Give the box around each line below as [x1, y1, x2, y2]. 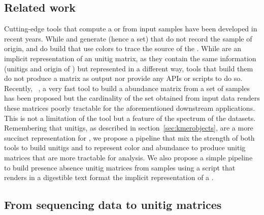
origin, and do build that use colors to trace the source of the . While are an [4, 43, 242, 54]
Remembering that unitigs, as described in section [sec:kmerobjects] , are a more [4, 122, 253, 133]
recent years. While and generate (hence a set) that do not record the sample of [4, 33, 252, 44]
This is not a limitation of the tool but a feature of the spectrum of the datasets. [4, 112, 256, 123]
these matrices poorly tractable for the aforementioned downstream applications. [4, 102, 255, 113]
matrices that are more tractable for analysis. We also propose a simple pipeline [4, 152, 253, 162]
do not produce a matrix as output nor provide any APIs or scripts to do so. [4, 73, 243, 83]
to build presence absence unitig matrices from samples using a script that [4, 162, 236, 173]
